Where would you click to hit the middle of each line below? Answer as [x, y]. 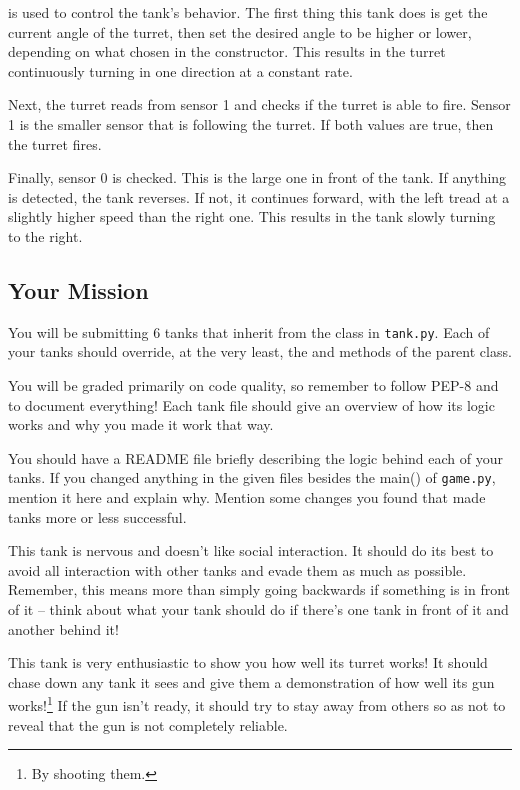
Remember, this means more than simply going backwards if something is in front [259, 589]
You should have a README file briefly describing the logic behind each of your [255, 457]
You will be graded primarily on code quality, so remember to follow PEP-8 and [253, 384]
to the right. [45, 235]
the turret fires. [55, 143]
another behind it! [63, 628]
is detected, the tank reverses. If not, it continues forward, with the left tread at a [259, 196]
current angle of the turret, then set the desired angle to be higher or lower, [240, 31]
